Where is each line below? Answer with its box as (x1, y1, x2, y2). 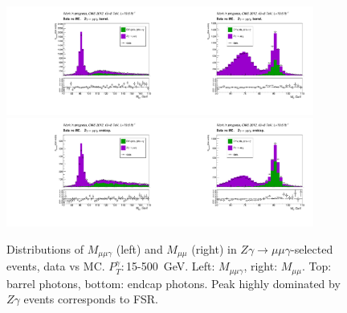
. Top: (301, 258, 332, 274)
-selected (291, 240, 333, 257)
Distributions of (6, 240, 84, 257)
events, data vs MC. (6, 258, 105, 274)
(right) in (191, 240, 237, 257)
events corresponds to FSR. (23, 291, 159, 307)
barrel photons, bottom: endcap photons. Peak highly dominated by (6, 274, 341, 291)
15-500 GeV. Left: (126, 258, 215, 274)
